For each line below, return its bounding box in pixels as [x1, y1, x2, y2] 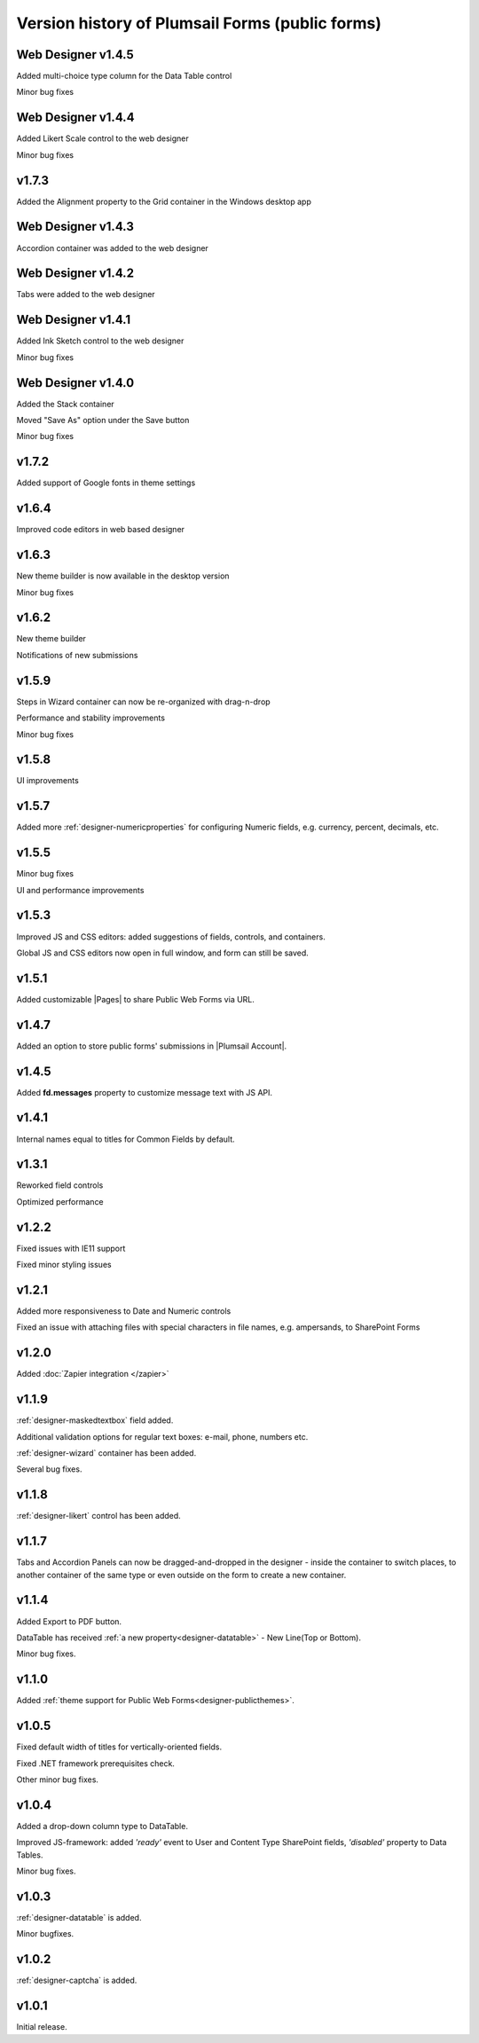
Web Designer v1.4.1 [16, 312, 131, 327]
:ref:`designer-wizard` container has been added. [16, 1448, 197, 1458]
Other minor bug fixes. [16, 1774, 99, 1785]
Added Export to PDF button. [16, 1615, 122, 1627]
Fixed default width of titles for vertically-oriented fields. [16, 1741, 223, 1752]
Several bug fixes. [16, 1464, 82, 1474]
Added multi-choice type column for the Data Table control [16, 71, 232, 82]
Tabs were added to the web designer [16, 289, 155, 300]
